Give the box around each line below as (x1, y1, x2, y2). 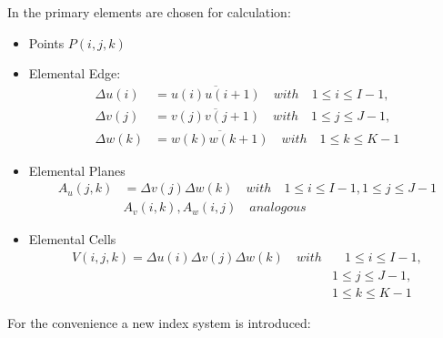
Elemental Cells (28, 230, 116, 249)
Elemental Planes (28, 160, 126, 179)
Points (28, 33, 65, 52)
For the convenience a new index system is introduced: (7, 312, 311, 332)
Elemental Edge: (28, 64, 121, 83)
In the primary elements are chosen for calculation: (7, 3, 291, 21)
